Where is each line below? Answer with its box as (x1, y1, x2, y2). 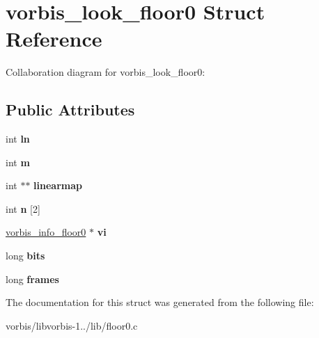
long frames (6, 271, 59, 286)
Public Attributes (6, 99, 135, 120)
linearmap (33, 178, 82, 193)
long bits (6, 248, 45, 263)
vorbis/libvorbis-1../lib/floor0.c (6, 318, 138, 332)
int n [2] (6, 201, 40, 216)
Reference (6, 24, 102, 53)
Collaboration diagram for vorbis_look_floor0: (6, 65, 205, 79)
